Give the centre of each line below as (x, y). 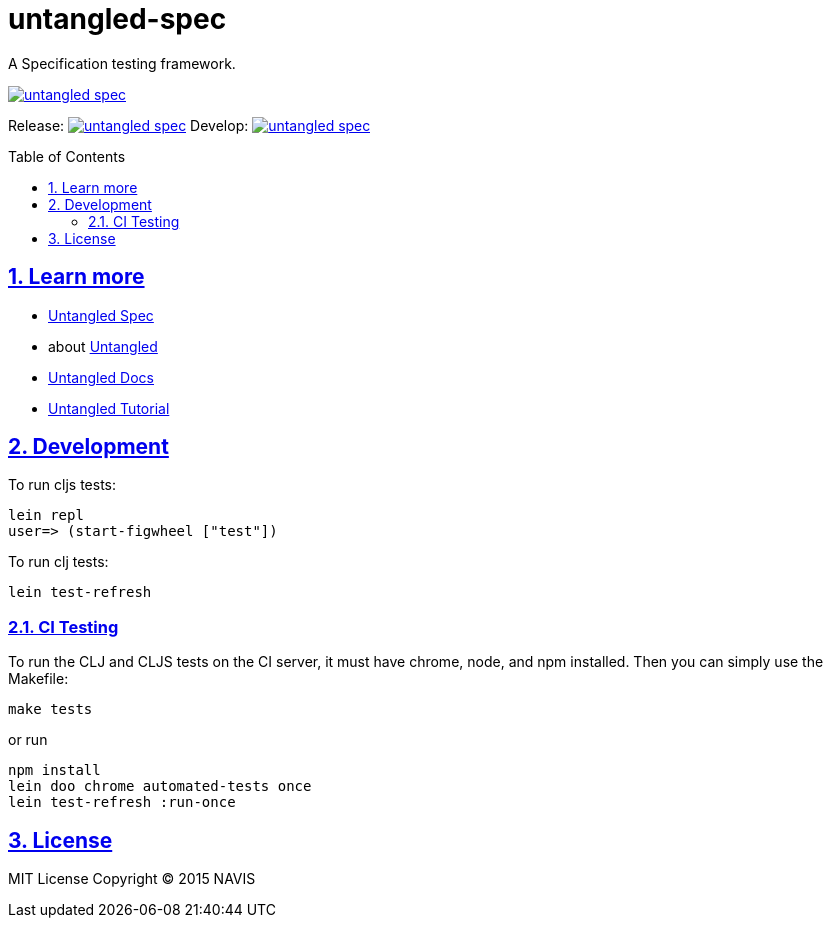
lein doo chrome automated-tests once (160, 786)
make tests (50, 709)
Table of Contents (67, 156)
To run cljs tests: (62, 485)
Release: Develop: (128, 125)
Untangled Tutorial (109, 408)
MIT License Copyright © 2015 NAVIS (132, 879)
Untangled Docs (101, 377)
